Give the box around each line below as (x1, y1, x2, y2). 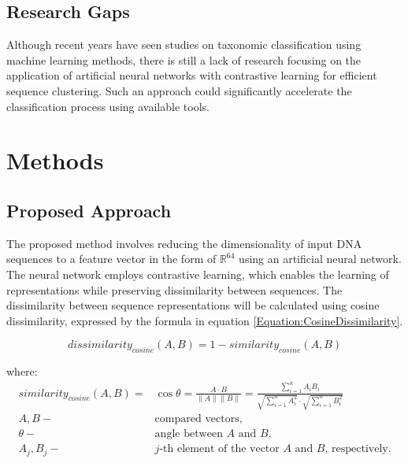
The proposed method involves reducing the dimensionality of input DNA (6, 235, 362, 251)
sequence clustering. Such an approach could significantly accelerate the (6, 82, 352, 98)
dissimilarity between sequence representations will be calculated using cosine (6, 297, 380, 313)
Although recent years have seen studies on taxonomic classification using (6, 36, 362, 53)
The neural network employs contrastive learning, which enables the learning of (6, 265, 389, 282)
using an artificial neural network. (239, 250, 402, 267)
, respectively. (325, 443, 391, 455)
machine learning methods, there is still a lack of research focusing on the (6, 51, 362, 68)
